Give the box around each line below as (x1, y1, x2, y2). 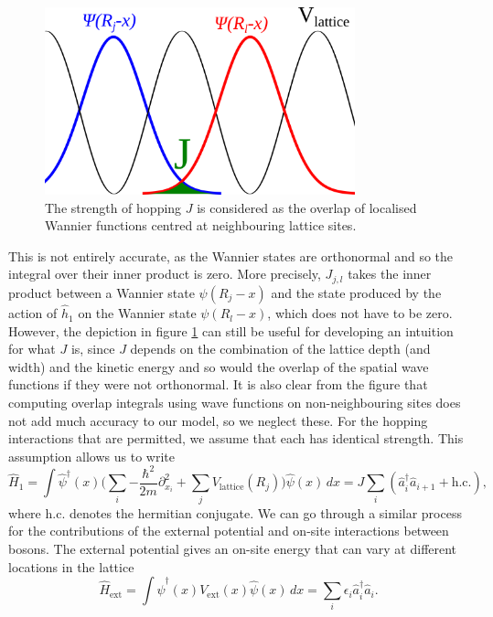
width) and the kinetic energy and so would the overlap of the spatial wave (8, 356, 429, 376)
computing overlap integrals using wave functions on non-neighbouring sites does (8, 393, 461, 412)
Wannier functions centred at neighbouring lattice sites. (45, 216, 357, 235)
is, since (70, 339, 115, 358)
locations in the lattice (8, 557, 134, 576)
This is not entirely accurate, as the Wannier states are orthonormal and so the (8, 246, 454, 265)
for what (8, 339, 56, 358)
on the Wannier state (78, 303, 197, 323)
